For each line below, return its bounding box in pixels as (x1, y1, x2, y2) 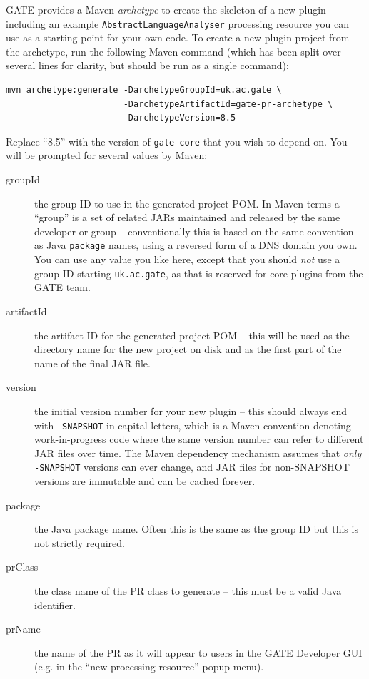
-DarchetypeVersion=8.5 (123, 113, 236, 123)
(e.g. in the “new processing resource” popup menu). (34, 659, 264, 674)
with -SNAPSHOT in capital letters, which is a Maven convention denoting (34, 417, 351, 432)
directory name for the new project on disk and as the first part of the (34, 342, 342, 357)
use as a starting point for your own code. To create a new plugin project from (6, 30, 350, 45)
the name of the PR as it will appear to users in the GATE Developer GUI (34, 645, 363, 660)
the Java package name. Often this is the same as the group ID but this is (34, 521, 358, 536)
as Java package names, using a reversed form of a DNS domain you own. (34, 238, 358, 252)
